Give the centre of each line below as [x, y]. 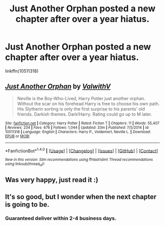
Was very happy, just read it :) [52, 180]
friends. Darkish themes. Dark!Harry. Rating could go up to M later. [84, 114]
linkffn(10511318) [22, 71]
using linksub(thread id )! [25, 164]
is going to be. [27, 205]
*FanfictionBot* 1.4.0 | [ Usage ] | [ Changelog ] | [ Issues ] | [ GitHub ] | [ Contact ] [82, 150]
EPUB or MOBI [17, 136]
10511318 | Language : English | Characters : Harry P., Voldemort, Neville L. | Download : [78, 132]
